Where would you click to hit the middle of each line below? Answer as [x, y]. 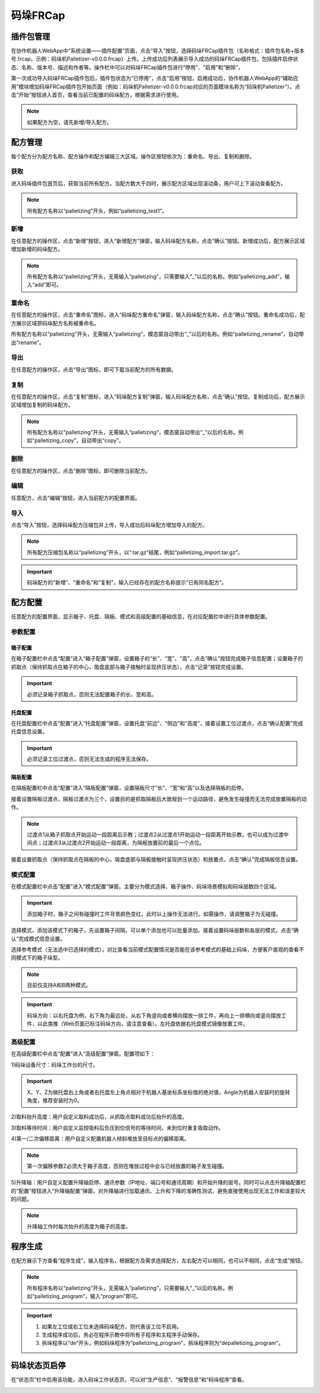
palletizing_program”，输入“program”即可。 [88, 1296]
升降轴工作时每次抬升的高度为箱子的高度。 [79, 1226]
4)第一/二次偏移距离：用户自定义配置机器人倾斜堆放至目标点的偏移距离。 [100, 1138]
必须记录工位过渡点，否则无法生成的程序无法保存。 [89, 759]
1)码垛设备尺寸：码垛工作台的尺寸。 [55, 1064]
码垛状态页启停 [38, 1365]
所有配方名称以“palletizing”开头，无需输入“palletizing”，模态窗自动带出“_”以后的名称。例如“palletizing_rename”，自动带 [158, 334]
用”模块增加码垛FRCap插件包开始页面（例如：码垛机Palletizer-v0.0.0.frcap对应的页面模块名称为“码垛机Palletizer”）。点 [156, 87]
